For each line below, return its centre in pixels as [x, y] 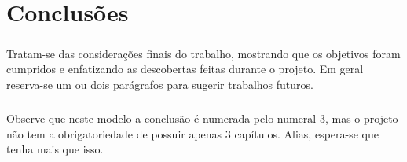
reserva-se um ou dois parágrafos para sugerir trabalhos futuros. [160, 84]
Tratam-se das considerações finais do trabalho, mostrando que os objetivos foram [203, 53]
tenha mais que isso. [55, 149]
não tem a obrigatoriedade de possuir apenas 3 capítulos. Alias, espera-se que [192, 133]
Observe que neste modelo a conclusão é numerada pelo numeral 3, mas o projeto [202, 118]
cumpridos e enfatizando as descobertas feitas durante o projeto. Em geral [185, 69]
